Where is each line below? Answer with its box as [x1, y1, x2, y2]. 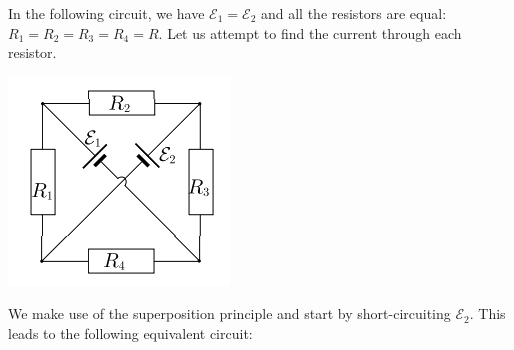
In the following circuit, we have [8, 3, 205, 23]
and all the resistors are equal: [260, 3, 447, 23]
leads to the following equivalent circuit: [8, 322, 253, 343]
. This [469, 303, 506, 324]
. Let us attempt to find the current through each [158, 22, 462, 43]
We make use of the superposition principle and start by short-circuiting [8, 303, 451, 324]
